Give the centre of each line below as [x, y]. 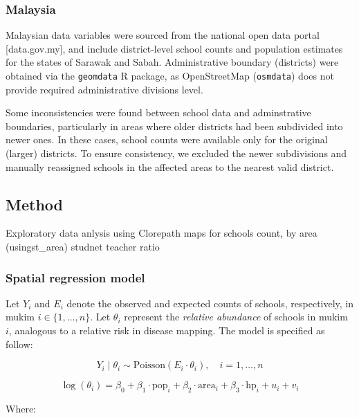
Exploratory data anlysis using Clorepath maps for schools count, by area [162, 233]
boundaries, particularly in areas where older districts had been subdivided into [174, 126]
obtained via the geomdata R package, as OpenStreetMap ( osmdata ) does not [170, 75]
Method [34, 204]
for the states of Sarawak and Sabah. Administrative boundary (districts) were [172, 62]
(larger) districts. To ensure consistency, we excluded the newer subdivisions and [176, 153]
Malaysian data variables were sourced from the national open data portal [163, 35]
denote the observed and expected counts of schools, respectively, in [210, 303]
